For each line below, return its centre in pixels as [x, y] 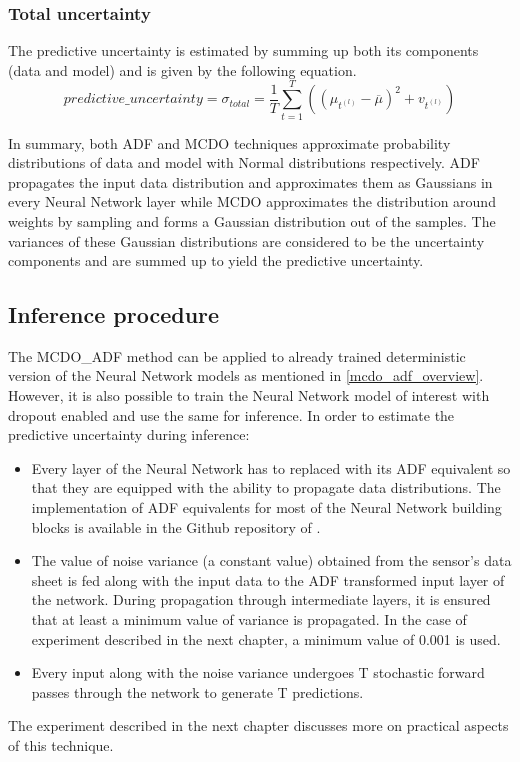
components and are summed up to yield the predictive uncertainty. [216, 260]
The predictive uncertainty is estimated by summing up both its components [243, 50]
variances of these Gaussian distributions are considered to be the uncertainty [246, 240]
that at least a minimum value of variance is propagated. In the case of [249, 619]
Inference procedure [114, 314]
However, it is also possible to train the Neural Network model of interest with [249, 395]
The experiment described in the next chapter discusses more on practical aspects [258, 725]
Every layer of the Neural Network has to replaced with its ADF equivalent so [271, 467]
